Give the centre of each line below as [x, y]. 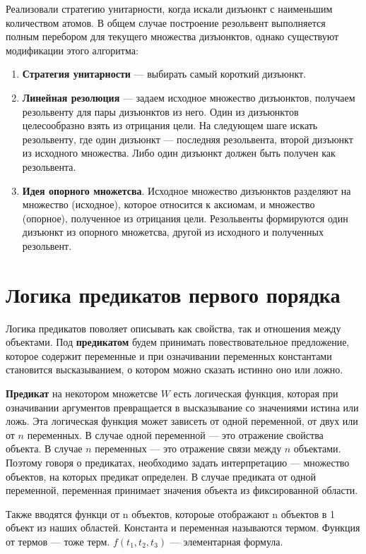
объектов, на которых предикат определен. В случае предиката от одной [161, 476]
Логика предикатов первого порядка [173, 294]
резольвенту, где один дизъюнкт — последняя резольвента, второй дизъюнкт [188, 139]
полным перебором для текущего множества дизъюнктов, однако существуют [172, 36]
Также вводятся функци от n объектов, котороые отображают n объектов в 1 [171, 513]
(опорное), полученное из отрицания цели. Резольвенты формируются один [185, 218]
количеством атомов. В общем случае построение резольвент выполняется [166, 22]
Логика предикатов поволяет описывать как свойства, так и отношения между [173, 328]
